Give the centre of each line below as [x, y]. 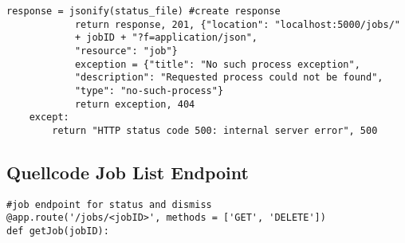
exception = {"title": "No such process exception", [217, 64]
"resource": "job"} [126, 51]
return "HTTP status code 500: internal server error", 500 [215, 130]
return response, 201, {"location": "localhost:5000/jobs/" [237, 24]
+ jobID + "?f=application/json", [166, 38]
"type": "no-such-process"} [149, 90]
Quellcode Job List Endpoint [128, 172]
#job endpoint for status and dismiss [109, 204]
